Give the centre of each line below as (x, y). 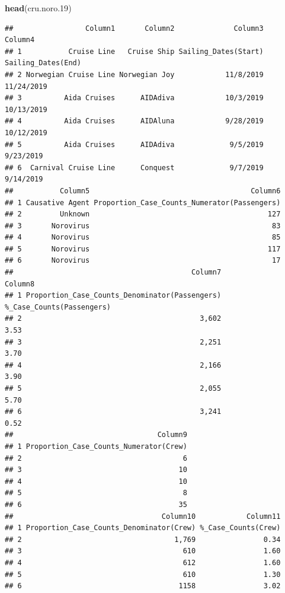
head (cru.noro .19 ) (38, 8)
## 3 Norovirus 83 (143, 226)
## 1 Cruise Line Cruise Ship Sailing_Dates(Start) (134, 51)
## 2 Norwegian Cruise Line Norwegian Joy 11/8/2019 (134, 74)
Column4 (20, 40)
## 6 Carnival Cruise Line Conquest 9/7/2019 (134, 168)
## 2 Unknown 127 (143, 214)
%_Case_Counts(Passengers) (58, 307)
